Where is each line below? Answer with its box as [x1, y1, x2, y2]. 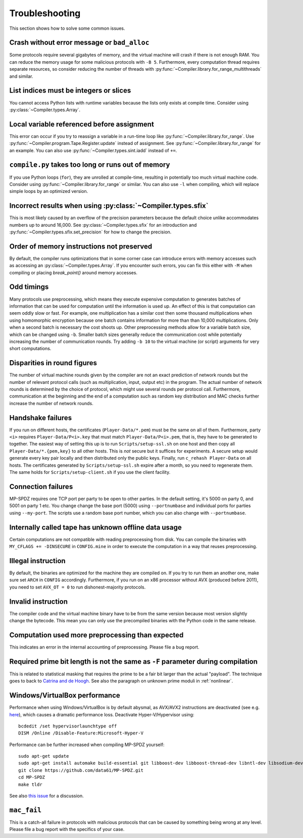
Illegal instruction [9, 556, 66, 565]
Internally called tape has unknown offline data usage [9, 523, 182, 531]
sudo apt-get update [18, 753, 69, 759]
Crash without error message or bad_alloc [9, 38, 149, 47]
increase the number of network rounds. [9, 400, 93, 406]
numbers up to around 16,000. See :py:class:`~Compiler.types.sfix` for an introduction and [9, 222, 197, 228]
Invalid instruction [9, 597, 68, 606]
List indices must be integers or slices [9, 86, 131, 95]
